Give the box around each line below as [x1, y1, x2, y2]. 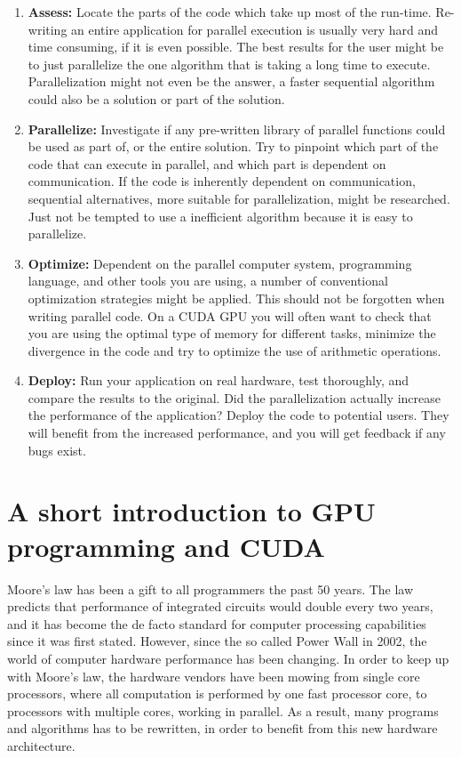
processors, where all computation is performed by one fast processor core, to [7, 684, 427, 703]
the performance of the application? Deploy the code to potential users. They [28, 406, 449, 424]
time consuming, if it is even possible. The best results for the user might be [28, 37, 444, 56]
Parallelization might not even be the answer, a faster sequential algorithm [28, 72, 435, 91]
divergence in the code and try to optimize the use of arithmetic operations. [28, 341, 441, 359]
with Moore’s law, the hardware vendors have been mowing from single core [7, 666, 420, 685]
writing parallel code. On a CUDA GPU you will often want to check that [28, 306, 432, 325]
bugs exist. [28, 440, 86, 459]
